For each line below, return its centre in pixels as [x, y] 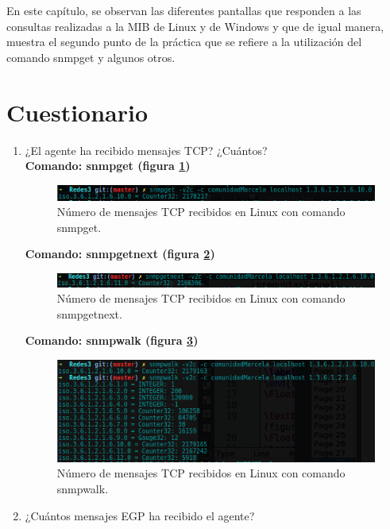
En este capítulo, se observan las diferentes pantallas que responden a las [184, 10]
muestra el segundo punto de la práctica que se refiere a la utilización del [184, 42]
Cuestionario [77, 112]
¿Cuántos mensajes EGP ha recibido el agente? [140, 515]
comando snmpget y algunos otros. [91, 57]
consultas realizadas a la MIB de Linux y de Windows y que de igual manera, [195, 26]
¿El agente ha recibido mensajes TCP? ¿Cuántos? [146, 150]
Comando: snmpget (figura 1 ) [108, 166]
